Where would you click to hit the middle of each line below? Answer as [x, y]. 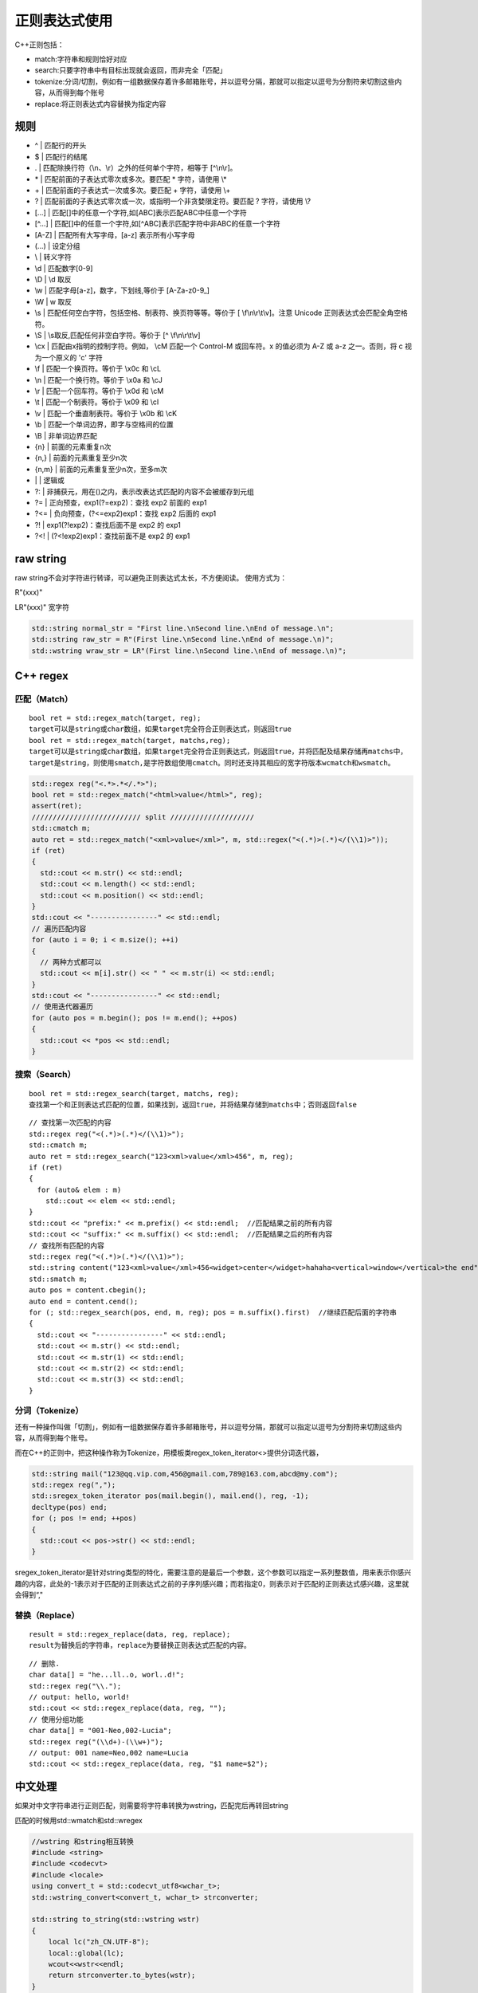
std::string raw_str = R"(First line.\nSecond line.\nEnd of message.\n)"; [183, 639]
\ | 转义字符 [53, 257]
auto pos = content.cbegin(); [88, 1290]
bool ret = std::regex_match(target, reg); [115, 718]
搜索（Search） [45, 1075]
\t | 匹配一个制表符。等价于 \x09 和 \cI [97, 402]
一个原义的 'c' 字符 [72, 357]
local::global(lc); [86, 1953]
